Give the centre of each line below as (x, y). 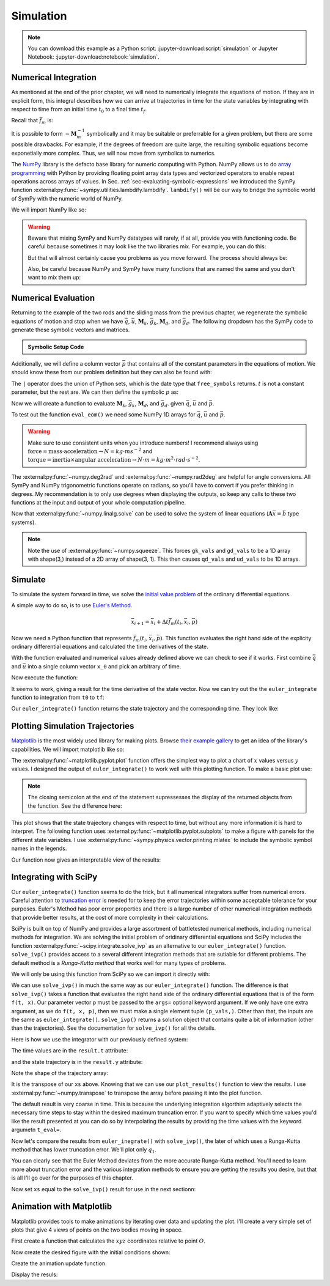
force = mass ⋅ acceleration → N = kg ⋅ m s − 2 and (90, 451)
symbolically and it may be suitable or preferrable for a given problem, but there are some (200, 133)
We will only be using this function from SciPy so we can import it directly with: (111, 974)
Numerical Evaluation (53, 298)
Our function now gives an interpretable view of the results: (86, 860)
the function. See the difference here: (75, 806)
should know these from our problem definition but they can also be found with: (112, 372)
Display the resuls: (35, 1274)
